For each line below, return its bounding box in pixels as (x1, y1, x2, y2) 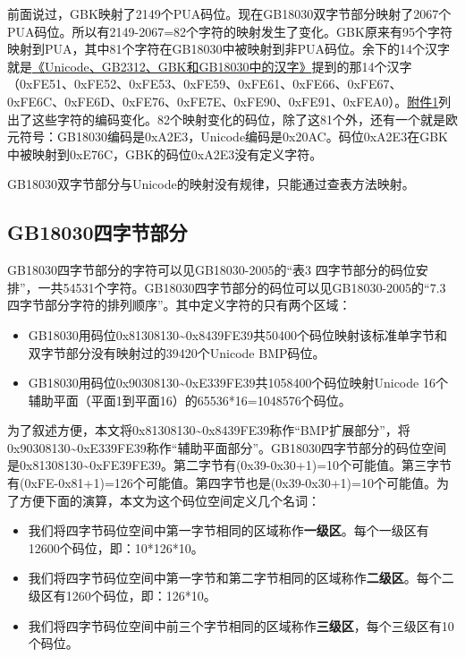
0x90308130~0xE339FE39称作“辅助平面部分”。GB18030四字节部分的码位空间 (7, 438, 446, 456)
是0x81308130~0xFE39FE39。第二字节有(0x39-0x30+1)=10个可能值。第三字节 (7, 456, 452, 474)
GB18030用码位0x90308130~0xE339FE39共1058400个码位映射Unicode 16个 (28, 373, 448, 392)
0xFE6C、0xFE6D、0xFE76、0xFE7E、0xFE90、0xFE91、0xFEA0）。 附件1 (7, 91, 439, 110)
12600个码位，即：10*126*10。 (28, 538, 204, 557)
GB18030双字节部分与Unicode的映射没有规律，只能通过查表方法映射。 (7, 175, 415, 193)
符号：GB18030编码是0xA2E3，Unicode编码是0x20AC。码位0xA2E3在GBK (19, 127, 448, 146)
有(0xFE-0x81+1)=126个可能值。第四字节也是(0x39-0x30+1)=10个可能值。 (7, 474, 436, 492)
